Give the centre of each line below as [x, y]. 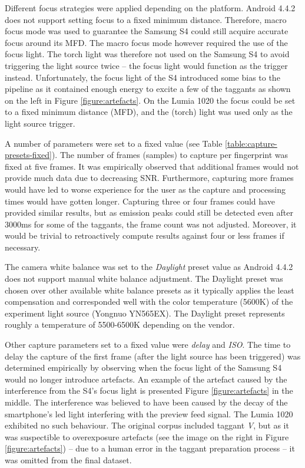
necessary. [23, 247]
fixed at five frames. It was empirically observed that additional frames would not [152, 166]
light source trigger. [40, 123]
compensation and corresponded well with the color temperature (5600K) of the [149, 301]
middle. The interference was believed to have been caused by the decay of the [146, 402]
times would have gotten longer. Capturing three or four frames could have [140, 201]
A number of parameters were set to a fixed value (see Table [114, 143]
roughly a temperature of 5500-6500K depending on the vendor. [120, 324]
